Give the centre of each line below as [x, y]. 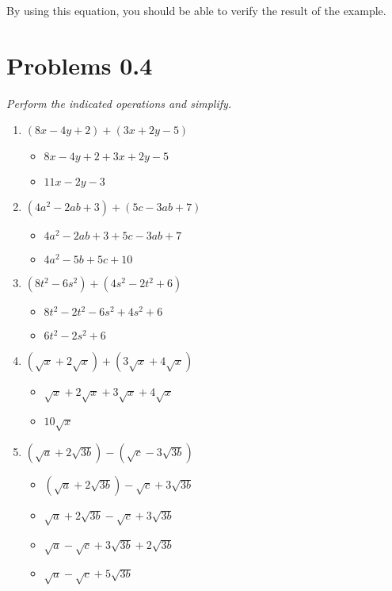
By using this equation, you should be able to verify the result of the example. [196, 10]
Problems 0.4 [80, 65]
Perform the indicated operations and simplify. [119, 103]
